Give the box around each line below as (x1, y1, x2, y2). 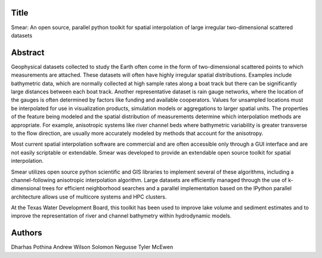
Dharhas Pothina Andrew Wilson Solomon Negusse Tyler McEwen (11, 244, 174, 251)
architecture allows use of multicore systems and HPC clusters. (11, 193, 167, 200)
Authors (11, 228, 42, 238)
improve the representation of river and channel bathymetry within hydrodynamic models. (11, 212, 232, 219)
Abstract (11, 48, 45, 58)
